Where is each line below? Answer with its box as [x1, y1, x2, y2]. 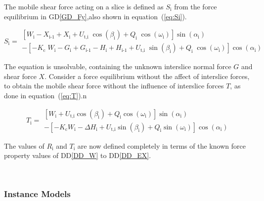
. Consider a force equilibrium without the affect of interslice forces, [44, 71, 250, 81]
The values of [4, 140, 44, 151]
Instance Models [4, 188, 71, 200]
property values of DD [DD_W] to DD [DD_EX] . [4, 150, 151, 161]
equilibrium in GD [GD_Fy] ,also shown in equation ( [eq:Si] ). [4, 11, 187, 21]
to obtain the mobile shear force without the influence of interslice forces [4, 80, 224, 91]
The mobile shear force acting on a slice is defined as [4, 1, 164, 11]
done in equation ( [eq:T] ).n [4, 90, 87, 101]
